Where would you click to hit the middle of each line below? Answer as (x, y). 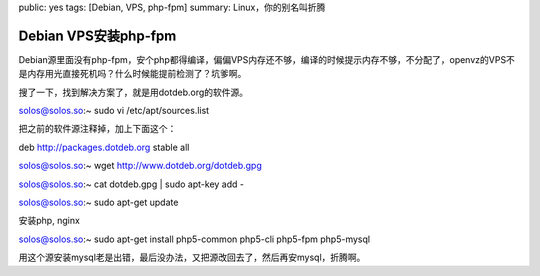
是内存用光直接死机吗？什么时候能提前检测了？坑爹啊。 (132, 74)
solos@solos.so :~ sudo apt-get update (98, 202)
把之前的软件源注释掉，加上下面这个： (97, 129)
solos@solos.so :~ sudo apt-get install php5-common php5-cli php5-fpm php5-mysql (194, 239)
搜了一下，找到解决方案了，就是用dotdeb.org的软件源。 (133, 92)
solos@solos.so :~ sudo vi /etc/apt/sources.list (114, 111)
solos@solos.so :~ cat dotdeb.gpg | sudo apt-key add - (131, 184)
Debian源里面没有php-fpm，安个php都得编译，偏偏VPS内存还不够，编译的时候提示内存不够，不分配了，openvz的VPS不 (266, 59)
